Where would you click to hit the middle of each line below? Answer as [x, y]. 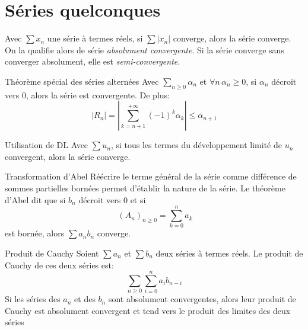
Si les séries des [33, 299]
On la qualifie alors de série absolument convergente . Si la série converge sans [145, 49]
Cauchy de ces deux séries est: [59, 265]
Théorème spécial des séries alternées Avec [82, 81]
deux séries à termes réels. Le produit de [229, 253]
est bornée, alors [35, 233]
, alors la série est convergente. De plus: [98, 94]
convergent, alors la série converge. [68, 156]
